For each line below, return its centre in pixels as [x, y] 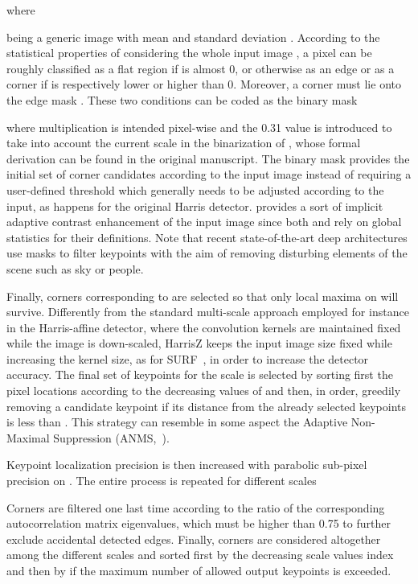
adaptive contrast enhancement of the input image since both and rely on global [204, 222]
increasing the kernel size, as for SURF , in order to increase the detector [188, 358]
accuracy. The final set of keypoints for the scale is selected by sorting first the [200, 374]
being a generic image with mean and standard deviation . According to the [193, 37]
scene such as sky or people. [75, 268]
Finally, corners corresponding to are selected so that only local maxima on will [203, 296]
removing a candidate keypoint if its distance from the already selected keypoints [207, 406]
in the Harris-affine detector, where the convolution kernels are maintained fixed [204, 327]
